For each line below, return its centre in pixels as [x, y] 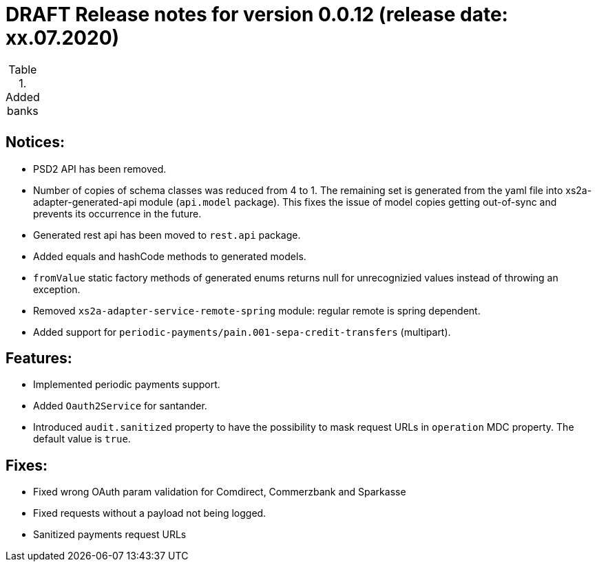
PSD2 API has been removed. [100, 169]
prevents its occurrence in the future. [117, 213]
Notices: [35, 142]
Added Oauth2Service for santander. [120, 406]
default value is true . [82, 439]
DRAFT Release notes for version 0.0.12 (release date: [257, 14]
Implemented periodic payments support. [127, 385]
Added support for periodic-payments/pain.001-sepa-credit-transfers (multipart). [242, 332]
